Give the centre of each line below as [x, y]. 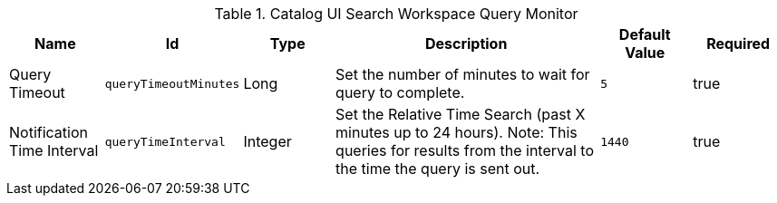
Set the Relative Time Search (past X [461, 114]
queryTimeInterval [165, 141]
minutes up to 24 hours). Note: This [456, 132]
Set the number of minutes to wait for [463, 74]
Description [466, 43]
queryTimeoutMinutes [172, 83]
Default [645, 34]
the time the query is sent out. [438, 169]
